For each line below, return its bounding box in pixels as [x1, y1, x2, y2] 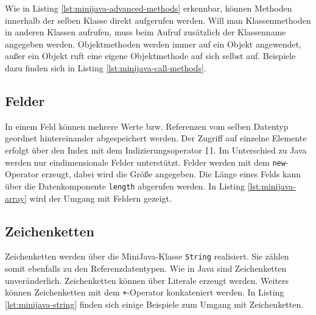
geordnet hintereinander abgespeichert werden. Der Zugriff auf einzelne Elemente [5, 132, 307, 144]
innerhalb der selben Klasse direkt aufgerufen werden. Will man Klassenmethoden [5, 13, 311, 26]
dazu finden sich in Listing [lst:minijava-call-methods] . [5, 61, 206, 74]
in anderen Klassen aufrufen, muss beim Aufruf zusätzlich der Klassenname [5, 26, 286, 38]
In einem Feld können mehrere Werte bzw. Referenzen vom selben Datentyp [5, 119, 289, 132]
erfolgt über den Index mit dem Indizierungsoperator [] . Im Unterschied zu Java [5, 143, 307, 156]
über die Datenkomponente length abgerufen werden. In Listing [5, 179, 245, 192]
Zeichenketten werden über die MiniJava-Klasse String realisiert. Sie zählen [5, 250, 289, 263]
